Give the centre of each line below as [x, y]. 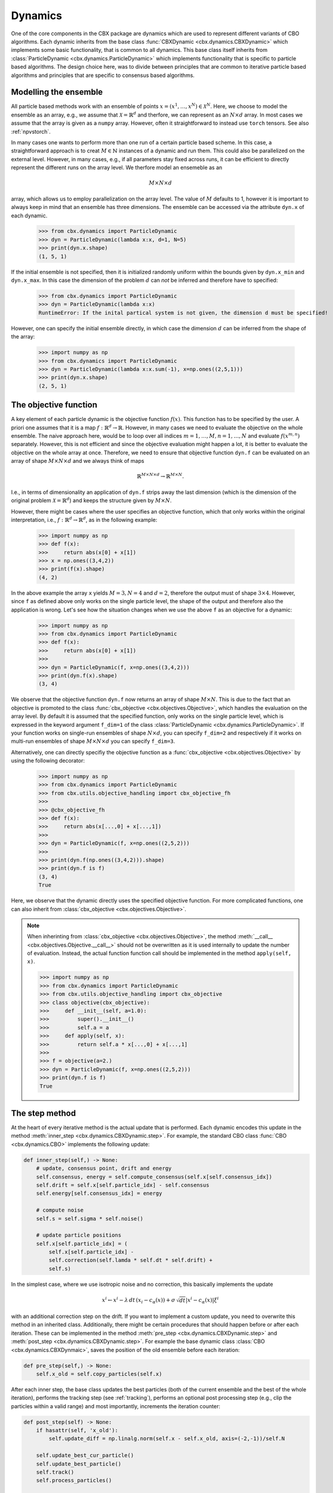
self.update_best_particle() [79, 1464]
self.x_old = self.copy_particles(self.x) [99, 1374]
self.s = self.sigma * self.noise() [90, 1219]
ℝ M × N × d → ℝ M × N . [161, 476]
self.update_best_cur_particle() [85, 1455]
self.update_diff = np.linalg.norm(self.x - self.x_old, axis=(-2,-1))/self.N [167, 1439]
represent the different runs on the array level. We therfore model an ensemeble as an [117, 168]
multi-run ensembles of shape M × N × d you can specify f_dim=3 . [93, 741]
